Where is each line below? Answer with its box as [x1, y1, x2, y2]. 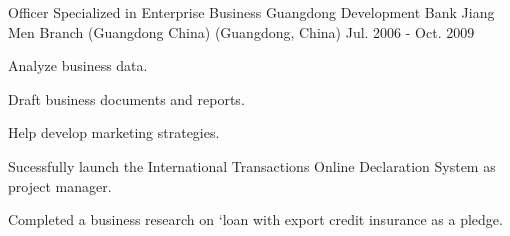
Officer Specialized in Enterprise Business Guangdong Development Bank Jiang [8, 2, 495, 22]
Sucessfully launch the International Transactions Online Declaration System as [8, 155, 496, 176]
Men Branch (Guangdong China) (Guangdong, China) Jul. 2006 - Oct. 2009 [8, 21, 475, 42]
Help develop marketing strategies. [8, 122, 220, 143]
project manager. [8, 175, 112, 196]
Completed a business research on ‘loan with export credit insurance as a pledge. [8, 209, 503, 230]
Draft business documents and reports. [8, 88, 245, 109]
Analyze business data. [8, 55, 148, 76]
